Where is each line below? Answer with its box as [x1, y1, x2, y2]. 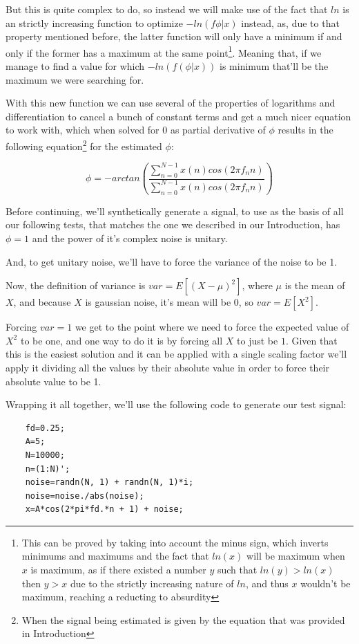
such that [217, 562, 258, 577]
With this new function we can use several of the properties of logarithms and [6, 95, 336, 110]
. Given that [285, 333, 338, 347]
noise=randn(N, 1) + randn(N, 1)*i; [25, 477, 194, 488]
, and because [13, 295, 71, 309]
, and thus [245, 576, 289, 590]
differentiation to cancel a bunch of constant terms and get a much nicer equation [6, 109, 351, 123]
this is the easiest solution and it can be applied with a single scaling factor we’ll [6, 347, 347, 361]
